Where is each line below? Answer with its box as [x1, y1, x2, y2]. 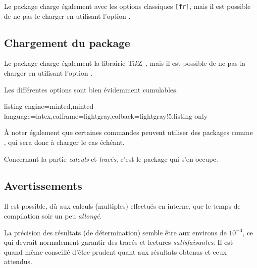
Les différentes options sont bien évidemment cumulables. [4, 84, 178, 94]
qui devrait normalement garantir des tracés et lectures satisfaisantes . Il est [4, 237, 233, 247]
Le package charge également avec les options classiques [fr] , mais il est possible [4, 1, 251, 11]
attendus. [4, 256, 32, 267]
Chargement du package [4, 35, 130, 50]
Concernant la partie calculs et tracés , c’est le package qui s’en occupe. [4, 153, 218, 164]
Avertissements [4, 178, 82, 193]
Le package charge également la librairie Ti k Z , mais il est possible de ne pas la [4, 58, 246, 68]
